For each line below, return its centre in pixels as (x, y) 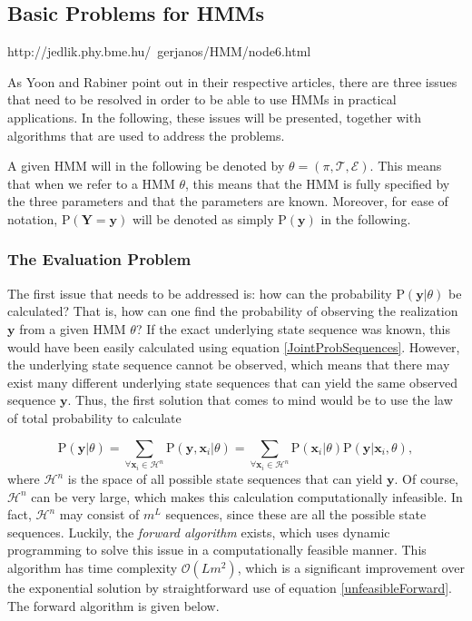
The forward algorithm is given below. (113, 605)
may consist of (99, 514)
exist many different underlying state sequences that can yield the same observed (232, 382)
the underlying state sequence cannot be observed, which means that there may (229, 365)
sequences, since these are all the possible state (296, 514)
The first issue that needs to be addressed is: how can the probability (200, 293)
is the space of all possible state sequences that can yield (225, 479)
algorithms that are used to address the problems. (146, 135)
